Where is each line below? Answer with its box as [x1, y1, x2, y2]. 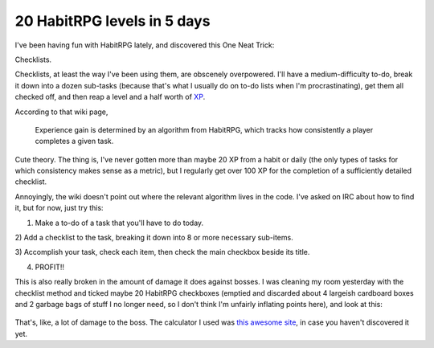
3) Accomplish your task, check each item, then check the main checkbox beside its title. [14, 248, 310, 257]
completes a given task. [35, 137, 114, 146]
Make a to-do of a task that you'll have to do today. [35, 218, 204, 227]
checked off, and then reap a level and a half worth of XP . [14, 92, 206, 102]
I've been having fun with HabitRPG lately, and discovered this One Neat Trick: [14, 40, 275, 50]
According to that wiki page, [14, 107, 108, 117]
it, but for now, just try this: [14, 203, 104, 213]
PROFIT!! [35, 262, 64, 272]
